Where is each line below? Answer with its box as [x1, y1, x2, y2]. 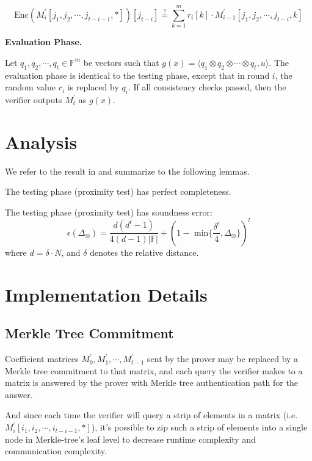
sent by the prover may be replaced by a [147, 352, 299, 365]
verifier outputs [5, 93, 62, 106]
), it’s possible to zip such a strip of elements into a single [91, 421, 308, 434]
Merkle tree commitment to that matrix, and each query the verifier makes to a [5, 364, 303, 377]
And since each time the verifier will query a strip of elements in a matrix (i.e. [5, 408, 298, 421]
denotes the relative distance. [90, 245, 199, 258]
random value [5, 81, 56, 93]
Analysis [5, 129, 78, 154]
